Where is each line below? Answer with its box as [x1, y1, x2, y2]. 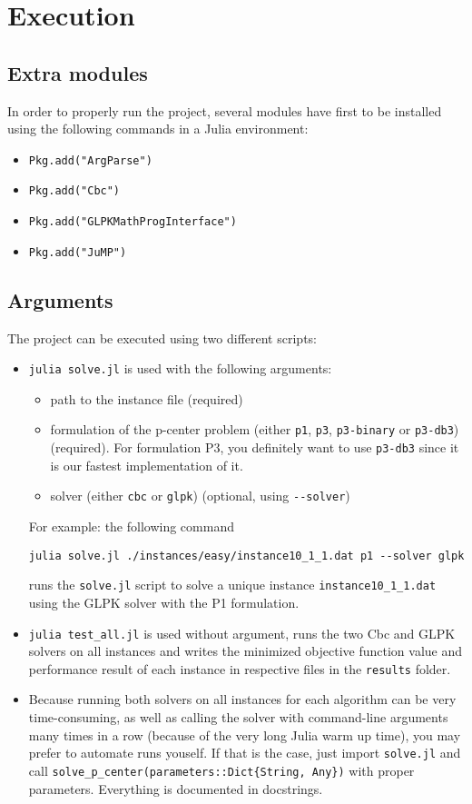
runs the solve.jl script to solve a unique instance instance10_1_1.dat [28, 575, 437, 594]
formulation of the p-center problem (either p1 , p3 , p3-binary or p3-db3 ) [50, 420, 459, 439]
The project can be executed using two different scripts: [7, 328, 317, 347]
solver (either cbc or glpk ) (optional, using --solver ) [50, 486, 350, 505]
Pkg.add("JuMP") [28, 245, 127, 259]
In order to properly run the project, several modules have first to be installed [7, 101, 442, 120]
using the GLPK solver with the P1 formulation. [28, 592, 300, 611]
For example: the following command [28, 517, 234, 535]
